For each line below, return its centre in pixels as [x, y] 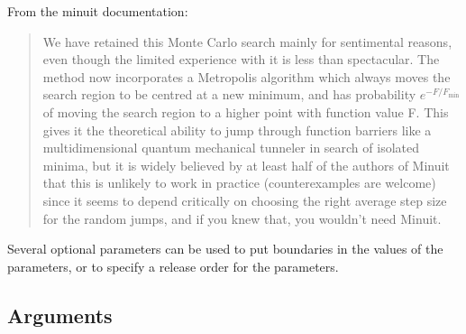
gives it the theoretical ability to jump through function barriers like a [237, 130]
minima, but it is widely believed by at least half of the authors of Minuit [246, 165]
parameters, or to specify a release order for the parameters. [173, 266]
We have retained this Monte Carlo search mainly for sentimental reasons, [247, 41]
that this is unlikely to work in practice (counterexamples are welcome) [239, 183]
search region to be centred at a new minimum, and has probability [229, 94]
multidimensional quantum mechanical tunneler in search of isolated [231, 148]
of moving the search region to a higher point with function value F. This [246, 111]
